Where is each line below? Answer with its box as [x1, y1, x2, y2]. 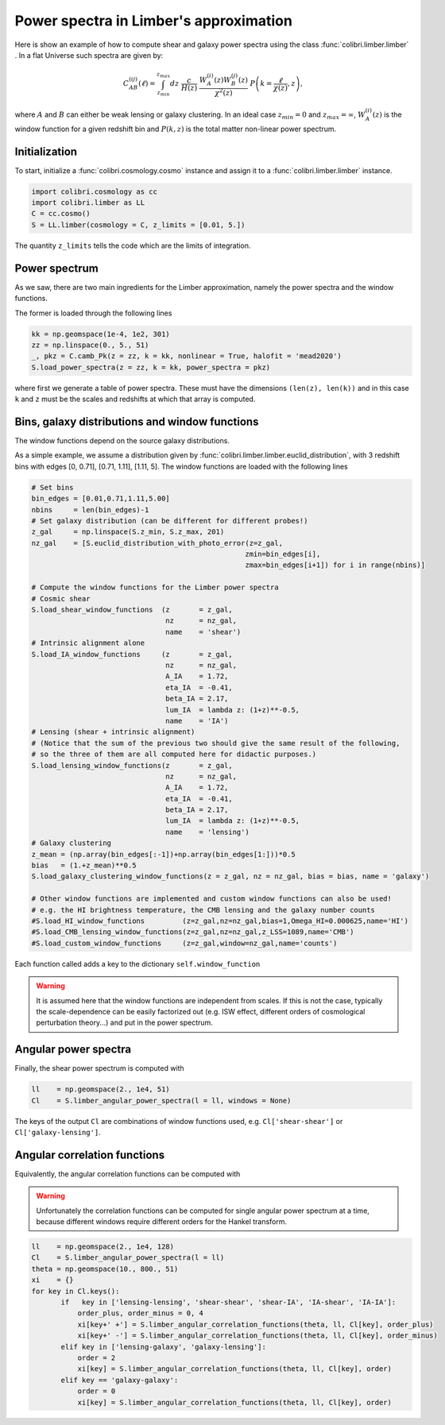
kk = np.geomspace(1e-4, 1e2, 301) [31, 330, 170, 338]
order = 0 [77, 1387, 116, 1396]
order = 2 [77, 1353, 116, 1362]
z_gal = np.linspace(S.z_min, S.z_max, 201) [31, 527, 225, 536]
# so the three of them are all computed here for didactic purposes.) [31, 750, 317, 759]
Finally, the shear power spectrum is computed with [14, 1064, 184, 1073]
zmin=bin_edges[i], [245, 550, 321, 559]
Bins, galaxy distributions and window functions [14, 415, 259, 428]
